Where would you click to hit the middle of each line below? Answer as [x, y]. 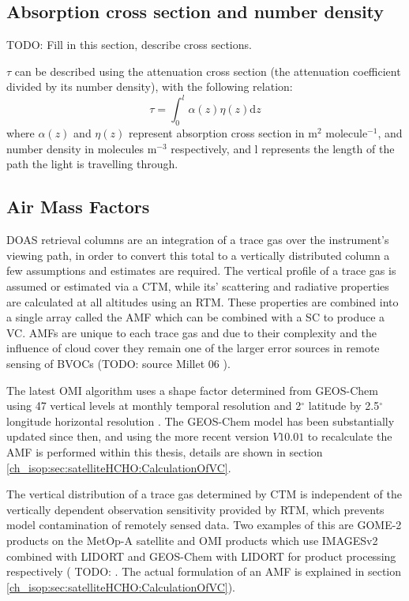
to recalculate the [350, 436]
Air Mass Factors [78, 207]
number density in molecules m [82, 148]
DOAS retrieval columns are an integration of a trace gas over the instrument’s [198, 240]
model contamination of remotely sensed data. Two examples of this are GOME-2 [204, 525]
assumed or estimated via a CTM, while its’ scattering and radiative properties [198, 286]
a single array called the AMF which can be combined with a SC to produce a [196, 317]
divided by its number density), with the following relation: [150, 86]
